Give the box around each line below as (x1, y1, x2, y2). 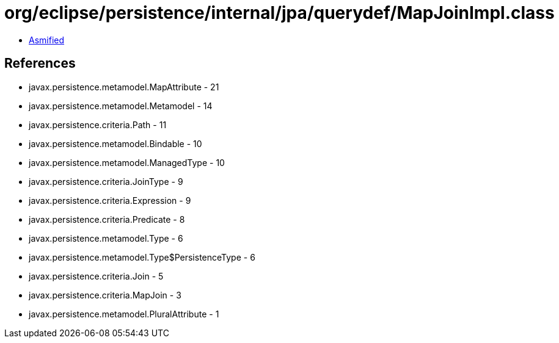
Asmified (29, 34, 65, 45)
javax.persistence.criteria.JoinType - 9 (29, 176, 183, 187)
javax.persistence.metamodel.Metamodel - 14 (29, 100, 213, 111)
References (4, 56, 76, 71)
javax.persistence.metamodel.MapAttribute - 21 (29, 81, 219, 92)
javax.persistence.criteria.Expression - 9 (29, 195, 191, 206)
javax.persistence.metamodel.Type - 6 (29, 233, 183, 244)
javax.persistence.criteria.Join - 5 (29, 270, 164, 281)
